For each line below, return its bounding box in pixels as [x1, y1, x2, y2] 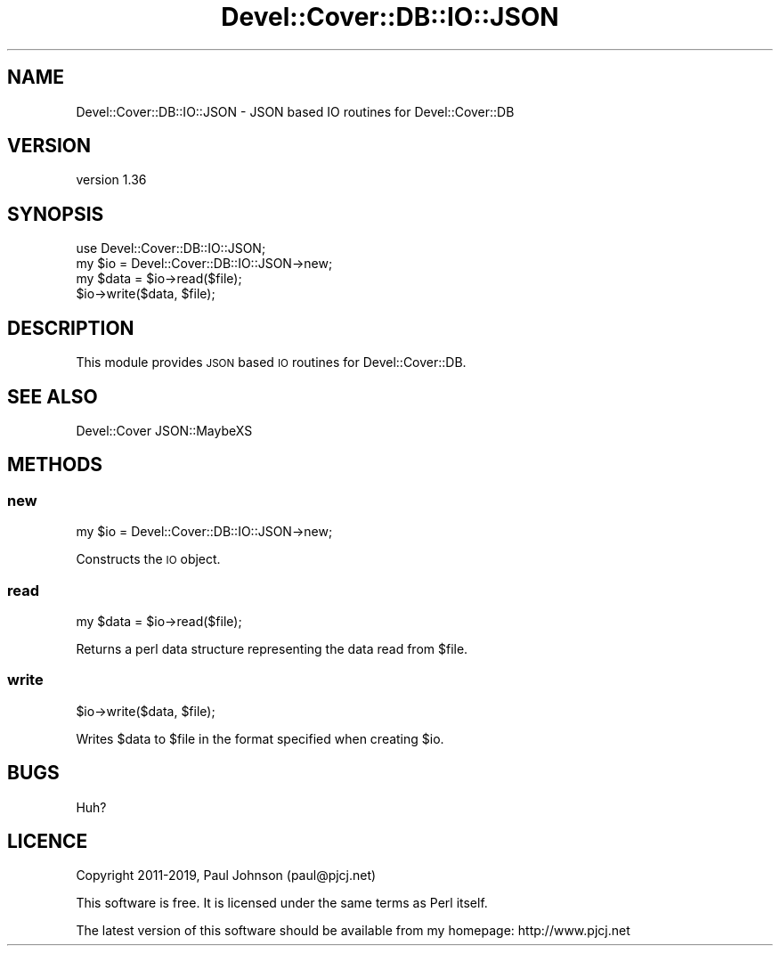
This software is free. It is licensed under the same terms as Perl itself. [76, 895, 488, 911]
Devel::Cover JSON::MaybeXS [76, 422, 253, 438]
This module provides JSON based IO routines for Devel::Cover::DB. [76, 354, 467, 371]
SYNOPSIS [7, 202, 104, 225]
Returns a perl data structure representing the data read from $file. [76, 640, 468, 656]
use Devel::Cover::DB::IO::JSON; [76, 240, 266, 257]
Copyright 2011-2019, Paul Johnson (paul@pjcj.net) [76, 867, 377, 884]
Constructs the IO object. [76, 551, 221, 567]
